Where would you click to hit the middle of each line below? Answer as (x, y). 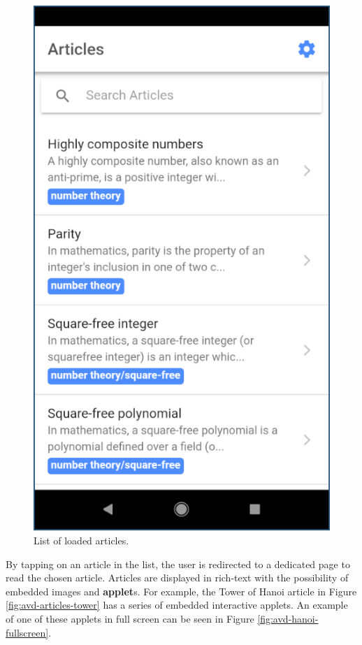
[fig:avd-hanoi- (288, 618)
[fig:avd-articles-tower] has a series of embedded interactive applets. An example (177, 605)
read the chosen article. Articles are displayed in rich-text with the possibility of (177, 578)
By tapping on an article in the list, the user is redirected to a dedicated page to (178, 564)
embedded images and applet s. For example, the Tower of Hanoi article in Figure (181, 591)
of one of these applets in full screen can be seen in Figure (130, 618)
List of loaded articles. (81, 540)
